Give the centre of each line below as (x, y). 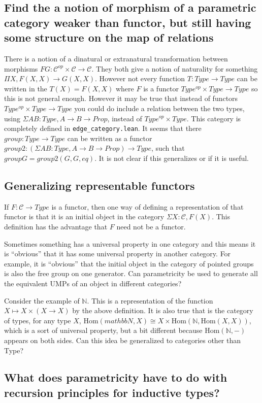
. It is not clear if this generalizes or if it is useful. (172, 158)
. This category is (214, 118)
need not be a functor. (151, 226)
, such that (168, 148)
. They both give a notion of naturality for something (175, 68)
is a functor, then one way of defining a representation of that (148, 206)
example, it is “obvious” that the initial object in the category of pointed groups (129, 263)
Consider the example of (42, 300)
